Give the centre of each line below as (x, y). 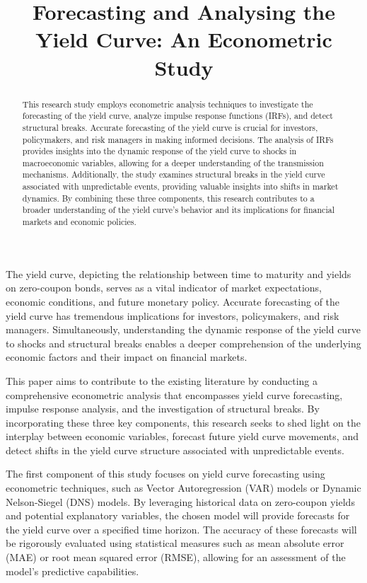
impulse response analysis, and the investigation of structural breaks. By (163, 409)
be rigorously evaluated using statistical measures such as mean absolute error (175, 543)
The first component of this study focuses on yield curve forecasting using (165, 474)
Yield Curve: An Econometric (184, 39)
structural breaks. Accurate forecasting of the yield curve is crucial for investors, (170, 127)
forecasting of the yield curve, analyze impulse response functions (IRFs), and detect (177, 116)
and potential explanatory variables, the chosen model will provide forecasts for (178, 515)
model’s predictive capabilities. (72, 571)
